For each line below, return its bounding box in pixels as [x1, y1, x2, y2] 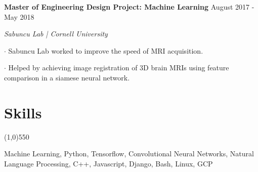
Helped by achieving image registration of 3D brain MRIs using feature [8, 62, 229, 73]
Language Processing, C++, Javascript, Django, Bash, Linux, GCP [4, 158, 213, 168]
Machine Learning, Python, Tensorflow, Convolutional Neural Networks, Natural [4, 148, 254, 159]
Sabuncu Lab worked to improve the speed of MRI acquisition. [8, 45, 203, 56]
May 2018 [4, 11, 34, 22]
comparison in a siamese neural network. [4, 72, 130, 82]
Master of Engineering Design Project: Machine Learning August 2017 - [4, 2, 254, 12]
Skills [4, 102, 42, 122]
